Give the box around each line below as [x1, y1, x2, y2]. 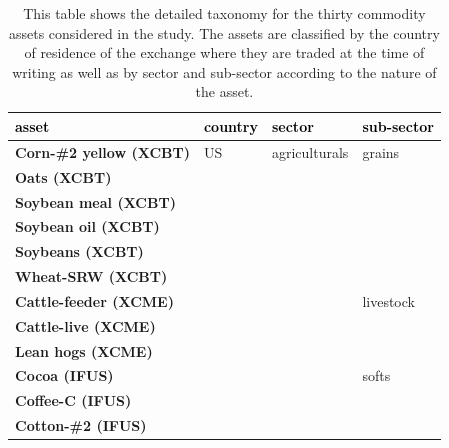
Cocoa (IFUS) [15, 365, 114, 386]
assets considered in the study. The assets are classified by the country [8, 22, 440, 43]
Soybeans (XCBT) [15, 241, 144, 262]
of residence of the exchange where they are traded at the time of [24, 42, 425, 63]
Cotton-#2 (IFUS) [15, 415, 147, 436]
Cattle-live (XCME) [15, 315, 156, 336]
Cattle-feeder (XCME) [15, 290, 174, 311]
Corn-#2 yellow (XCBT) [15, 141, 190, 162]
